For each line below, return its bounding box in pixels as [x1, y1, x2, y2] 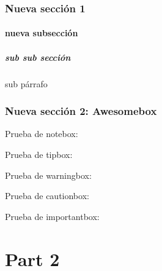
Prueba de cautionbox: [5, 189, 89, 202]
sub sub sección [5, 50, 71, 63]
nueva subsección [5, 26, 78, 39]
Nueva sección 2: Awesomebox [5, 103, 157, 119]
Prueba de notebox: [5, 127, 78, 140]
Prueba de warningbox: [5, 168, 92, 181]
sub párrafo [5, 77, 48, 90]
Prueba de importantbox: [5, 210, 100, 222]
